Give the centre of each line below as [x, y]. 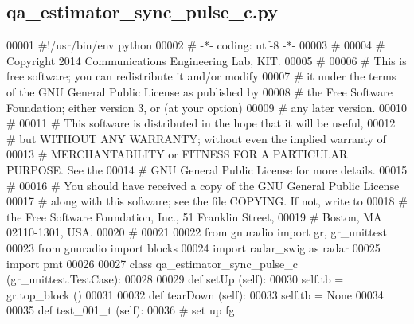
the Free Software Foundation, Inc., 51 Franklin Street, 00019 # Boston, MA [194, 216]
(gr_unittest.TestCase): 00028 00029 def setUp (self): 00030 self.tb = [175, 279]
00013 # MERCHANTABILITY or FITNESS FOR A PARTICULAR [177, 154]
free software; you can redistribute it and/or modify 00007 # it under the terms [201, 76]
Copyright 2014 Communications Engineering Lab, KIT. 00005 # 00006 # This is [207, 60]
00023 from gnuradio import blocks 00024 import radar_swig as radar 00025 [193, 247]
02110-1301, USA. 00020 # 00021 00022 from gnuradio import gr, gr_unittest [197, 232]
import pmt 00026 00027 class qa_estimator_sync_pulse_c [152, 263]
